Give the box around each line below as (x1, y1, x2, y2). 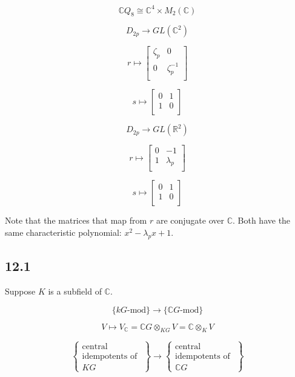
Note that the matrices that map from (5, 214, 147, 227)
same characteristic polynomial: (5, 225, 122, 238)
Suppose (5, 284, 36, 297)
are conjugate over (156, 214, 224, 227)
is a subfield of (48, 284, 102, 297)
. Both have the (233, 214, 291, 227)
